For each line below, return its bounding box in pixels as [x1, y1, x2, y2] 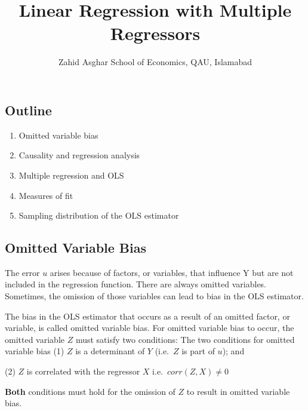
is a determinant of [75, 345, 145, 357]
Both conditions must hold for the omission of [5, 385, 175, 397]
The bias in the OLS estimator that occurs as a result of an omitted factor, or [5, 309, 290, 322]
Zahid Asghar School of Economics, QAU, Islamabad [58, 56, 252, 68]
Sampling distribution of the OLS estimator [19, 209, 179, 222]
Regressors [110, 21, 201, 45]
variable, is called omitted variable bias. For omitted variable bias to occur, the [5, 321, 294, 334]
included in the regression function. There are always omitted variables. [5, 278, 267, 290]
